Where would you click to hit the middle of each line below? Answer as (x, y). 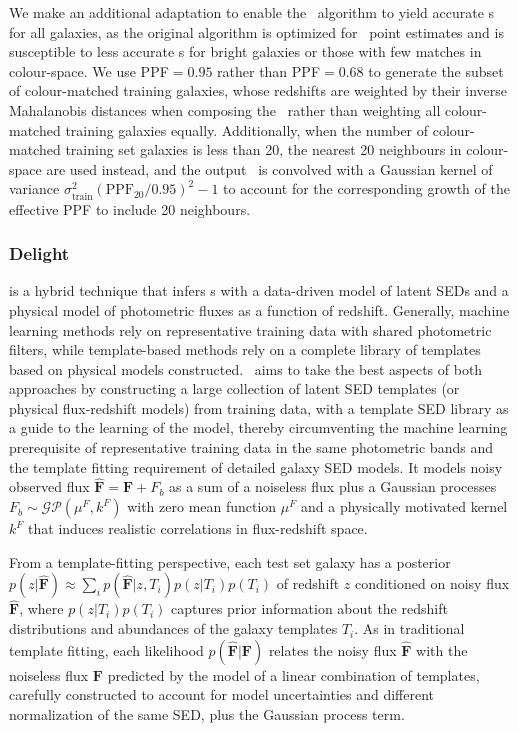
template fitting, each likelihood (106, 649)
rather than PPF (269, 70)
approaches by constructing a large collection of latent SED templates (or (234, 388)
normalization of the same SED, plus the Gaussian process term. (207, 713)
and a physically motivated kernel (404, 506)
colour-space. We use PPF (89, 70)
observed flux (49, 486)
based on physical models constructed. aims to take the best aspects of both (246, 368)
